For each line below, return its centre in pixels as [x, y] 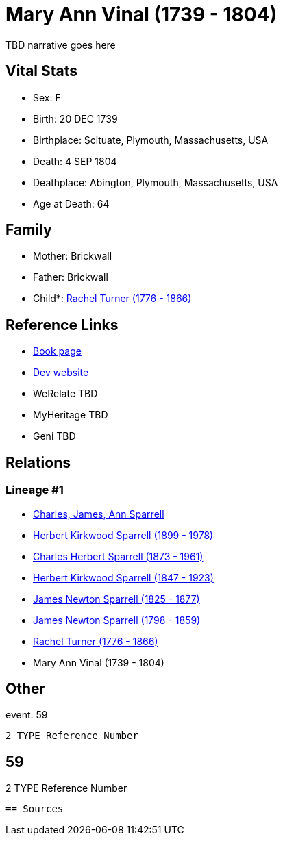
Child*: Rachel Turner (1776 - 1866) [112, 299]
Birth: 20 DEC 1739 [75, 118]
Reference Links [62, 325]
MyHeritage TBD [71, 415]
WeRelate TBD [65, 394]
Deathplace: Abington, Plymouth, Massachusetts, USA [156, 182]
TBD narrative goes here [61, 45]
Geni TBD [54, 436]
